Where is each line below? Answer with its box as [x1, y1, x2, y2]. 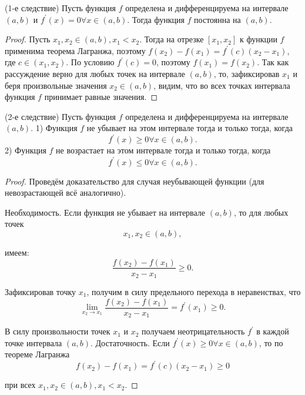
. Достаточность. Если [91, 336, 170, 349]
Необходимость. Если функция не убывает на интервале [5, 206, 206, 218]
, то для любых [233, 206, 289, 218]
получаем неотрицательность [142, 325, 245, 337]
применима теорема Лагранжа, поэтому [5, 44, 146, 56]
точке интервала [5, 336, 62, 349]
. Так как [257, 56, 289, 68]
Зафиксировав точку [5, 286, 76, 298]
